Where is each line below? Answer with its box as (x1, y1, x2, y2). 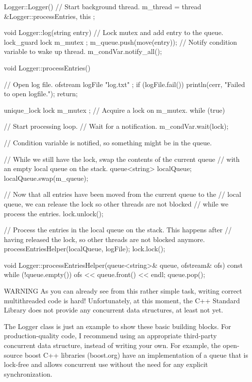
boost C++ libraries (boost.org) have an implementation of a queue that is (24, 349, 248, 360)
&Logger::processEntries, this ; (4, 11, 95, 21)
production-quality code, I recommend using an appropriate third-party (4, 330, 217, 341)
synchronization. (4, 368, 52, 379)
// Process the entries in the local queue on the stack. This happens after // (4, 225, 232, 235)
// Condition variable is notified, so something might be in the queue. (4, 137, 212, 147)
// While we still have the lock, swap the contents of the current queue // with (4, 154, 240, 164)
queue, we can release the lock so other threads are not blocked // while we (4, 198, 229, 208)
